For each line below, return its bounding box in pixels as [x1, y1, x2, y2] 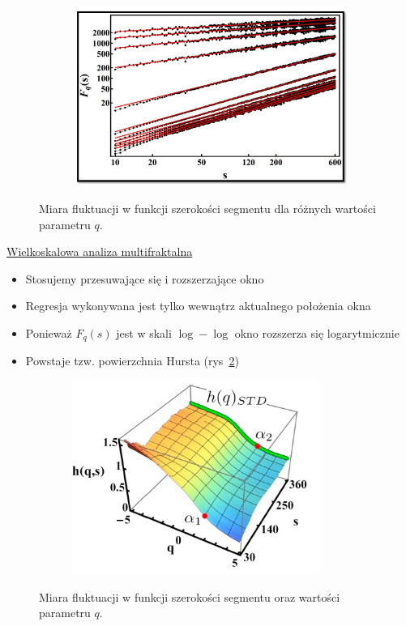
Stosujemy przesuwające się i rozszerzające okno [25, 270, 264, 287]
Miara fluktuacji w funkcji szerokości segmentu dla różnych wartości [39, 200, 376, 216]
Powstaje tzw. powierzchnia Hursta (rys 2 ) [25, 352, 239, 369]
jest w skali [116, 324, 172, 341]
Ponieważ [25, 324, 72, 341]
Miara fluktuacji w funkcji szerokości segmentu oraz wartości [39, 588, 340, 605]
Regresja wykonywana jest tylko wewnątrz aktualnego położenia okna [25, 297, 371, 314]
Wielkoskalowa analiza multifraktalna [6, 243, 193, 260]
